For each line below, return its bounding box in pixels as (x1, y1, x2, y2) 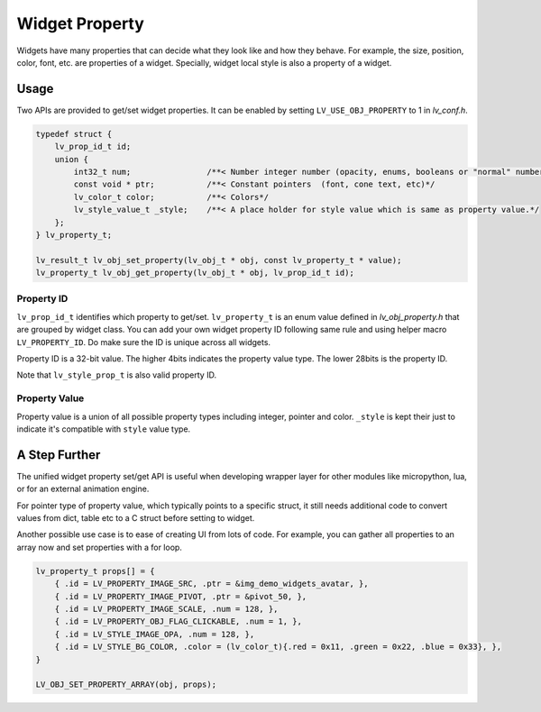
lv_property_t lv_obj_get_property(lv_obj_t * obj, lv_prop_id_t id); (35, 268, 355, 278)
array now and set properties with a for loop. (16, 542, 182, 552)
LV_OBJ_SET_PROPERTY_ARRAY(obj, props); (35, 680, 216, 689)
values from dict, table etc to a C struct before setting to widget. (16, 513, 255, 524)
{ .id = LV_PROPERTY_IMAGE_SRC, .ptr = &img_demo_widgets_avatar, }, (54, 579, 369, 589)
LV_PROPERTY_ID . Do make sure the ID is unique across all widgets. (16, 336, 270, 347)
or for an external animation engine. (16, 483, 150, 495)
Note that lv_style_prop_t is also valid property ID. (16, 370, 216, 380)
